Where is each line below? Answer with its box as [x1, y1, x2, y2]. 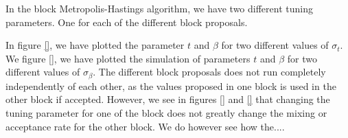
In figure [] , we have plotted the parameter [5, 38, 185, 52]
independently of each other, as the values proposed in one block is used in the [5, 78, 336, 93]
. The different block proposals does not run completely [93, 65, 326, 79]
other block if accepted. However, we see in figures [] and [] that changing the [5, 92, 330, 106]
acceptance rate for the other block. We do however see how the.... [5, 119, 285, 133]
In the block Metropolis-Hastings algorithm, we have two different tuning [5, 1, 313, 15]
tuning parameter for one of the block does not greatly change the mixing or [5, 106, 327, 120]
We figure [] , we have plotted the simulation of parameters [5, 51, 251, 65]
